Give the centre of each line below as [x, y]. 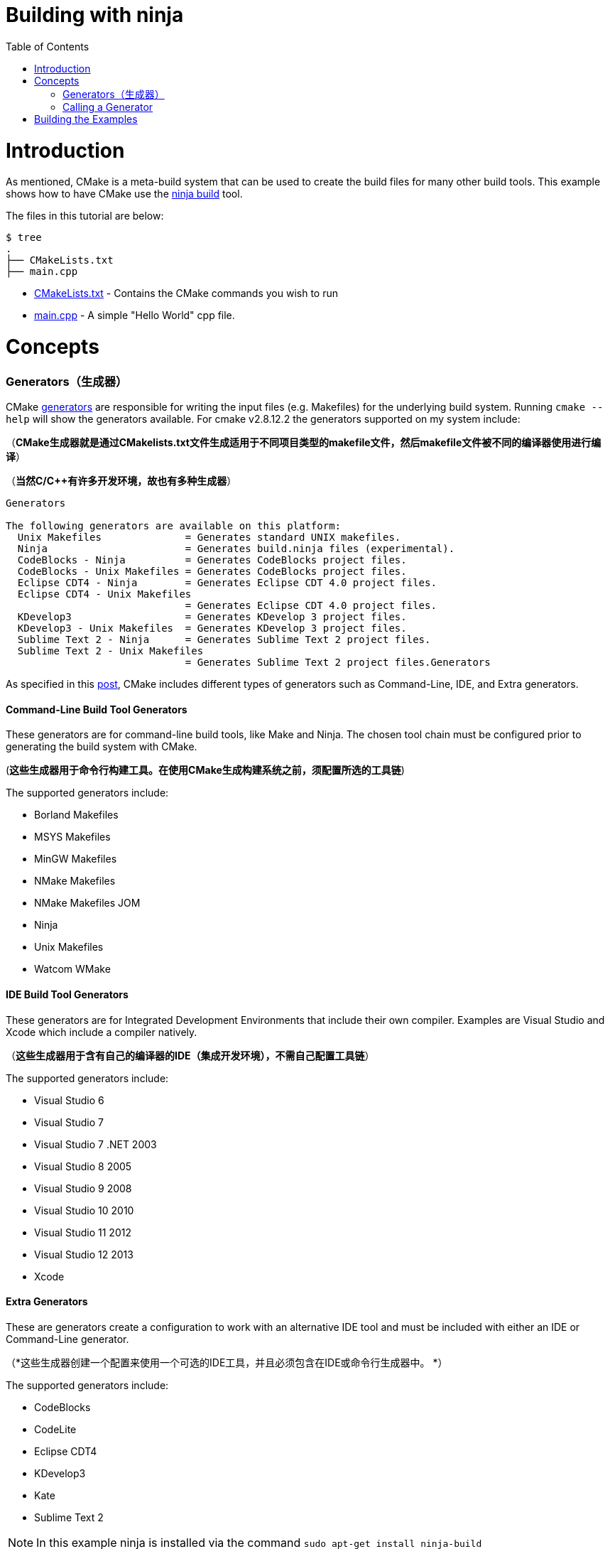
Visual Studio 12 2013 [84, 1254]
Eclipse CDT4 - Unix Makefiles [104, 594]
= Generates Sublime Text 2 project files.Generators [338, 663]
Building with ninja [95, 15]
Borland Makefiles [76, 815]
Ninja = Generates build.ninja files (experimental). [236, 549]
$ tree [24, 238]
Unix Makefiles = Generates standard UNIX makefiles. [209, 538]
